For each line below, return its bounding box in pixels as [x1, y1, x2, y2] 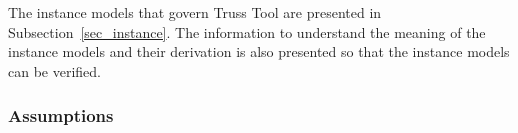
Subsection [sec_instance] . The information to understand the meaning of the [8, 21, 486, 42]
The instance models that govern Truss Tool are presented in [8, 2, 382, 22]
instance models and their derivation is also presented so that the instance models [8, 41, 510, 62]
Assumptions [8, 103, 114, 128]
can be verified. [8, 60, 101, 81]
